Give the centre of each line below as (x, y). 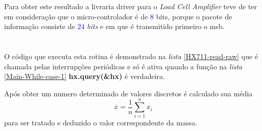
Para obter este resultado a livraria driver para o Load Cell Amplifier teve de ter (131, 6)
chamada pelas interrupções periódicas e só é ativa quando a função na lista (123, 66)
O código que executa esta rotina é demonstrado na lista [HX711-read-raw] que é (131, 56)
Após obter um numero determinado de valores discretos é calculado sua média (128, 93)
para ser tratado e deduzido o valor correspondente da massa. (101, 123)
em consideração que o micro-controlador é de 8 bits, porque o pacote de (118, 16)
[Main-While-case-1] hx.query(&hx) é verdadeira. (85, 76)
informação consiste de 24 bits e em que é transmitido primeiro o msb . (114, 26)
